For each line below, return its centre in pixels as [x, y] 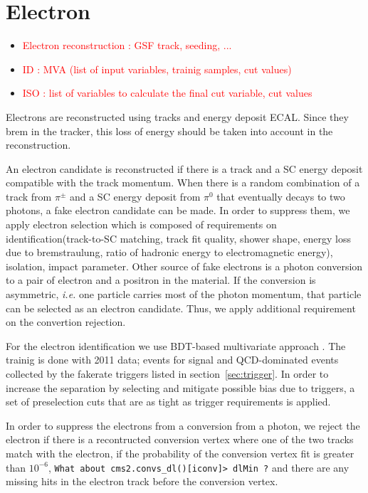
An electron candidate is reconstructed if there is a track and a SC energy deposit [184, 168]
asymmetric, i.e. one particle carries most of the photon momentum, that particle [184, 294]
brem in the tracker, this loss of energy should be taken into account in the [169, 131]
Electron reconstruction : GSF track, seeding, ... [127, 45]
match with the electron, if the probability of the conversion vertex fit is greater [180, 453]
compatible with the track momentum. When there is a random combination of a [183, 182]
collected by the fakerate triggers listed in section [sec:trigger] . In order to [167, 373]
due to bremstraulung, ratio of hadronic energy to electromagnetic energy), [169, 252]
